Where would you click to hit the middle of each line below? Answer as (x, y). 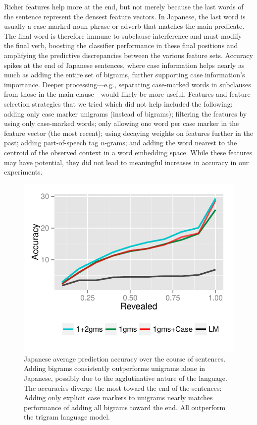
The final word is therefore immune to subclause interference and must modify (123, 35)
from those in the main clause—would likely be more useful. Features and (116, 94)
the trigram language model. (67, 417)
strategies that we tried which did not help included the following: (132, 103)
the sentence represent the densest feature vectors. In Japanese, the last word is (125, 16)
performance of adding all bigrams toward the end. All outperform (125, 407)
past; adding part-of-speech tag (51, 143)
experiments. (23, 172)
